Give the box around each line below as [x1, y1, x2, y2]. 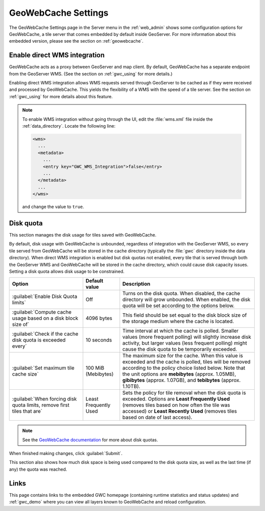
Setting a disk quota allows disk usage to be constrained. [9, 268, 125, 274]
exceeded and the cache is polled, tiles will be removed [122, 358, 251, 365]
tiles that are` [12, 408, 43, 415]
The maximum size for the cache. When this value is [122, 352, 243, 359]
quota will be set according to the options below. [122, 302, 235, 309]
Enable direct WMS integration [9, 51, 105, 59]
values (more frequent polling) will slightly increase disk [122, 334, 251, 341]
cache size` [12, 371, 39, 377]
